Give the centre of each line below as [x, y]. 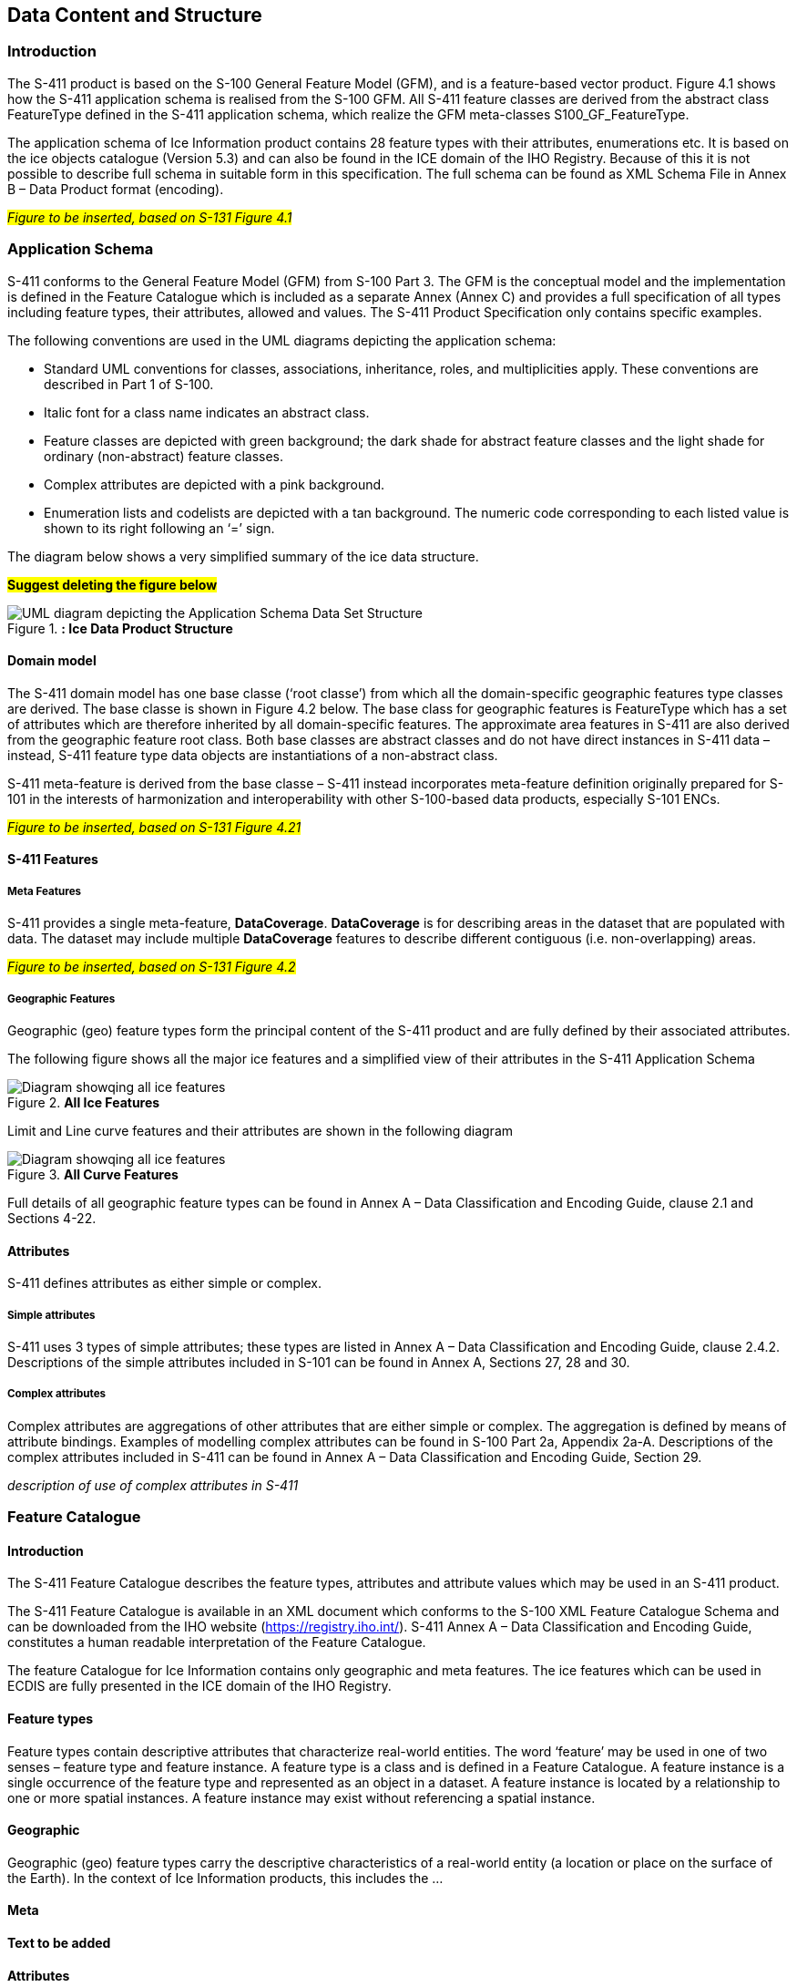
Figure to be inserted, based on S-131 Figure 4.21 [154, 827]
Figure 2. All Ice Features [84, 1102]
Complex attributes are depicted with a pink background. [215, 484]
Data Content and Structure [135, 15]
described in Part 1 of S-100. [129, 384]
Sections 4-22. [52, 1218]
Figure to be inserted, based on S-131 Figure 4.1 [150, 217]
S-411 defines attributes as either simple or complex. [165, 1283]
